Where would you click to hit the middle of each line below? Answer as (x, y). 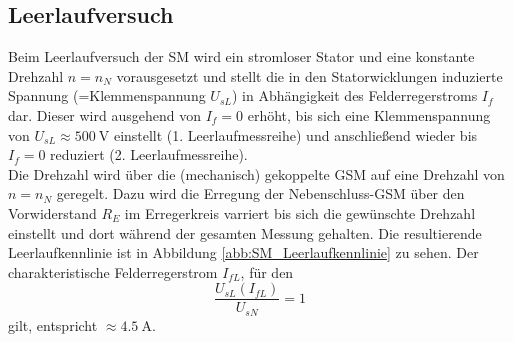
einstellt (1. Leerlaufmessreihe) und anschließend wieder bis (295, 134)
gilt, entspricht (53, 324)
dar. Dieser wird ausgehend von (104, 114)
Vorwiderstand (52, 212)
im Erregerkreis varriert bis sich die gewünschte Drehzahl (300, 212)
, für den (267, 271)
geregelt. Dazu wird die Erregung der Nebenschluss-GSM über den (260, 193)
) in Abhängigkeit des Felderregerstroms (354, 95)
